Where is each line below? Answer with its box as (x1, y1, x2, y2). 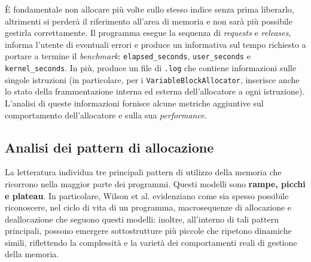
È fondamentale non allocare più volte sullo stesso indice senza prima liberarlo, (5, 3, 294, 15)
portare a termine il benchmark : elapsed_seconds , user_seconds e (5, 50, 251, 62)
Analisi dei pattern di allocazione (5, 138, 214, 156)
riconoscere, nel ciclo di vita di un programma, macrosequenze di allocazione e (5, 201, 292, 214)
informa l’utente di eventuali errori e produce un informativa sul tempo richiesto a (5, 38, 306, 50)
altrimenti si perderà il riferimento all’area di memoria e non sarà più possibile (5, 14, 292, 27)
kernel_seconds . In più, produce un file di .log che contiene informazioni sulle (5, 62, 297, 74)
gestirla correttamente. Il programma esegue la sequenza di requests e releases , (5, 26, 291, 39)
